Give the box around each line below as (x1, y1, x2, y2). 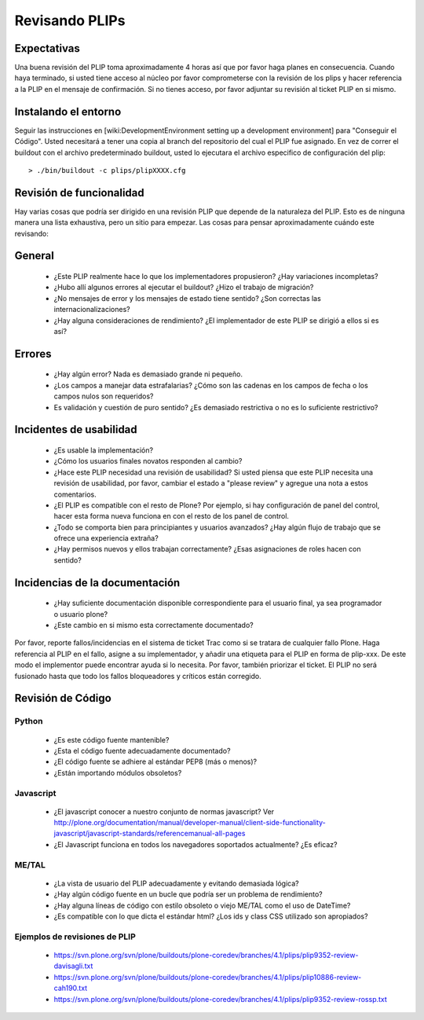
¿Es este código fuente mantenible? (53, 735, 170, 744)
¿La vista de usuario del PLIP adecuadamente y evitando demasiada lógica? (53, 879, 299, 888)
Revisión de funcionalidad (14, 185, 144, 200)
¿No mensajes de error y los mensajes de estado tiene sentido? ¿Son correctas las (53, 293, 321, 303)
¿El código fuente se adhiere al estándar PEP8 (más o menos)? (53, 757, 258, 766)
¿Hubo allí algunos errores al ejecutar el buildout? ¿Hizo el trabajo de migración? (53, 283, 314, 292)
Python (14, 716, 43, 727)
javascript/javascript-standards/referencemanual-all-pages (53, 829, 246, 838)
